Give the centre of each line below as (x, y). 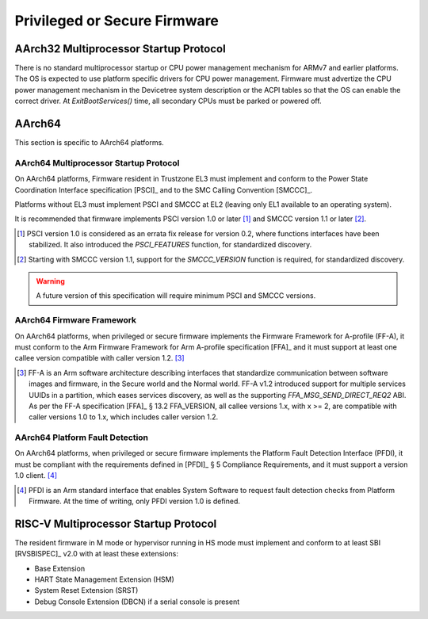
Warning (50, 281)
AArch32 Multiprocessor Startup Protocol (120, 49)
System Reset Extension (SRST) (86, 590)
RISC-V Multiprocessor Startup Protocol (116, 523)
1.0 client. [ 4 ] (36, 476)
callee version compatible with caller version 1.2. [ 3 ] (100, 358)
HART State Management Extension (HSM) (104, 579)
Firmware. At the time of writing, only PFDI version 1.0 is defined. (135, 501)
